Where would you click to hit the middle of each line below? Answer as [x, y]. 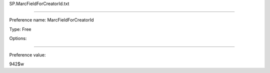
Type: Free [20, 29]
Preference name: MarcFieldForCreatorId [51, 20]
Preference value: [27, 54]
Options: [18, 38]
